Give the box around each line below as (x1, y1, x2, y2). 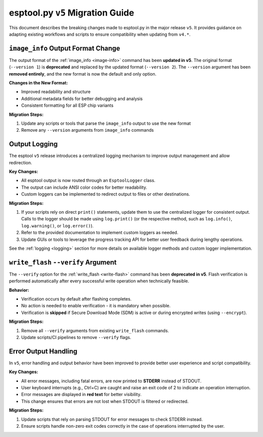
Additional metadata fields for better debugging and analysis (21, 96, 143, 101)
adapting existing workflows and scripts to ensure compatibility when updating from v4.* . (9, 31, 191, 37)
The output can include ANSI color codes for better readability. (21, 184, 147, 190)
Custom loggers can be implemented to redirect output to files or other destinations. (21, 191, 190, 197)
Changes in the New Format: (9, 80, 68, 86)
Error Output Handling (9, 347, 77, 356)
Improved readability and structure (21, 89, 91, 95)
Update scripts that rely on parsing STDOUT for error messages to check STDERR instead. (21, 416, 203, 422)
